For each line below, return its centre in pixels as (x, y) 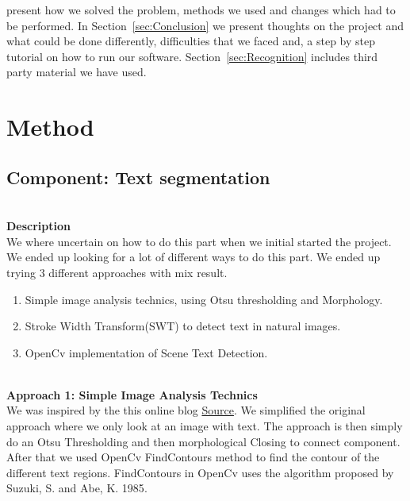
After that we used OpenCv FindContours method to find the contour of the (193, 457)
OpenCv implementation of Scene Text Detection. (146, 352)
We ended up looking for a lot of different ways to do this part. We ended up (194, 257)
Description (39, 226)
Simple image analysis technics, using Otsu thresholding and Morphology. (204, 299)
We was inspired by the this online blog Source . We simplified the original (186, 410)
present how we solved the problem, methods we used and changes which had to (201, 10)
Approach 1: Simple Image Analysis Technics (132, 394)
